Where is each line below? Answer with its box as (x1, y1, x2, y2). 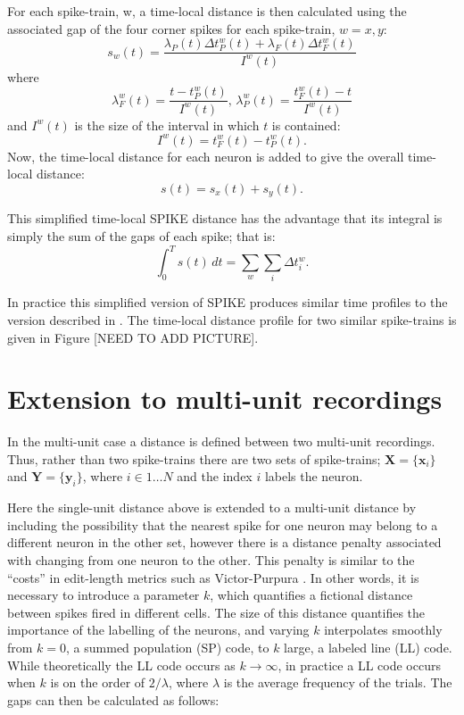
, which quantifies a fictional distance (210, 586, 413, 604)
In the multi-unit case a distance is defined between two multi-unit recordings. (7, 432, 435, 451)
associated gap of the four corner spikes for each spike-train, (7, 19, 336, 37)
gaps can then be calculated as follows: (7, 690, 220, 709)
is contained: (271, 115, 341, 134)
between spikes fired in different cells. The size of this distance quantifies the (7, 603, 426, 621)
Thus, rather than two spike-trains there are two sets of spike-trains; (7, 449, 381, 468)
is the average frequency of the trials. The (223, 673, 452, 692)
